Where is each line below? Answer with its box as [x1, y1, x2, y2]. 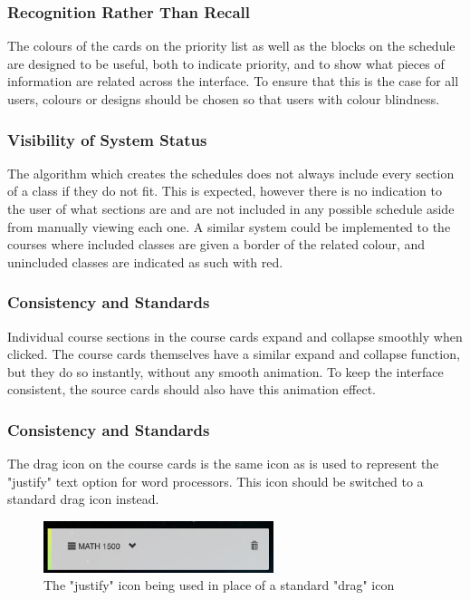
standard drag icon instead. [7, 489, 159, 508]
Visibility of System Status [7, 128, 207, 150]
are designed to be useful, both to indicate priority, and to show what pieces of [7, 53, 445, 73]
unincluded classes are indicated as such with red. [7, 252, 283, 271]
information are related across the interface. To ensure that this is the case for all [7, 72, 459, 91]
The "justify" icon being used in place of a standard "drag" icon [43, 576, 395, 595]
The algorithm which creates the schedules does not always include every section [7, 163, 455, 182]
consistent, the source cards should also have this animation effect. [7, 380, 376, 399]
